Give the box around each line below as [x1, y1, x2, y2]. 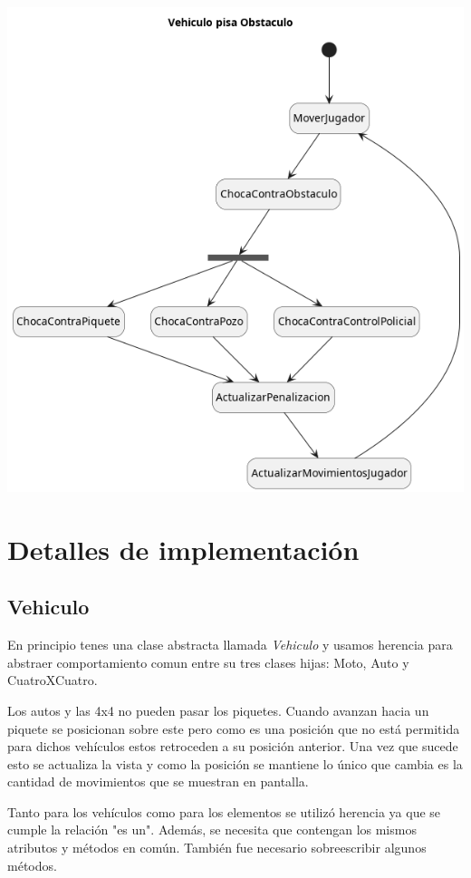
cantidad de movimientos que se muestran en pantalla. [7, 772, 309, 791]
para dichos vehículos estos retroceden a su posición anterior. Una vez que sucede [7, 737, 458, 756]
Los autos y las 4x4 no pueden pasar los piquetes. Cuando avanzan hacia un [7, 700, 429, 719]
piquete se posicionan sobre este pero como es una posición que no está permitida [7, 719, 460, 738]
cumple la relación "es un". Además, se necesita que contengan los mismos [7, 820, 417, 839]
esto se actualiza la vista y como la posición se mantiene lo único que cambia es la [7, 754, 463, 773]
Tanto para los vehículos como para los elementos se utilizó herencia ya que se [7, 802, 441, 821]
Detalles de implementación [7, 530, 360, 567]
